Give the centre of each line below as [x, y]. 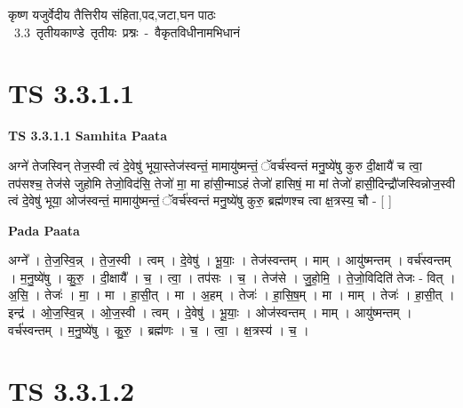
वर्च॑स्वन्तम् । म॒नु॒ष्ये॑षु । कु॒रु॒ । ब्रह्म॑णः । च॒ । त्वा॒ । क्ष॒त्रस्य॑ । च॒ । [159, 329]
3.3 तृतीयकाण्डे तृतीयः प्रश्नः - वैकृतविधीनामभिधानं [127, 32]
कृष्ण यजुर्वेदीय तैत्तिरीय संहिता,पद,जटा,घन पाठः [112, 14]
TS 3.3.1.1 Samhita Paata [88, 136]
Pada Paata [44, 230]
